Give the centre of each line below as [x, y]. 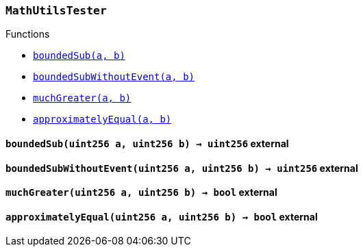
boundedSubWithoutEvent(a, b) [114, 77]
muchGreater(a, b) [82, 98]
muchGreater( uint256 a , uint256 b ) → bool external [141, 192]
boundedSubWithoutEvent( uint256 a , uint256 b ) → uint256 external [182, 168]
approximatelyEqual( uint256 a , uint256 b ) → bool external [162, 216]
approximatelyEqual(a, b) [102, 119]
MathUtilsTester [56, 11]
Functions [28, 34]
